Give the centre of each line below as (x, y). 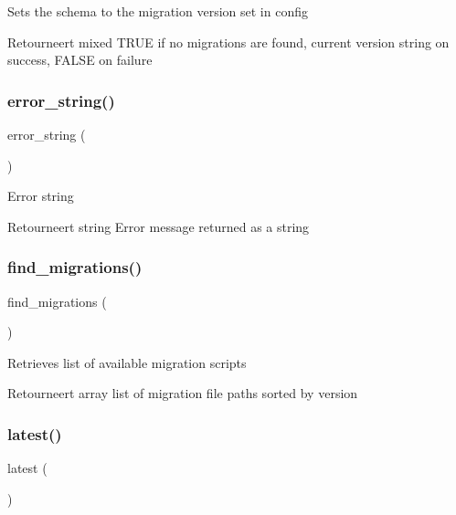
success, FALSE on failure (80, 60)
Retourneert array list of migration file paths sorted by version (183, 393)
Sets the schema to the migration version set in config (158, 11)
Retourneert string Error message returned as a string (159, 226)
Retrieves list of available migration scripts (127, 362)
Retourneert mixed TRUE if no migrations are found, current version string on (228, 42)
